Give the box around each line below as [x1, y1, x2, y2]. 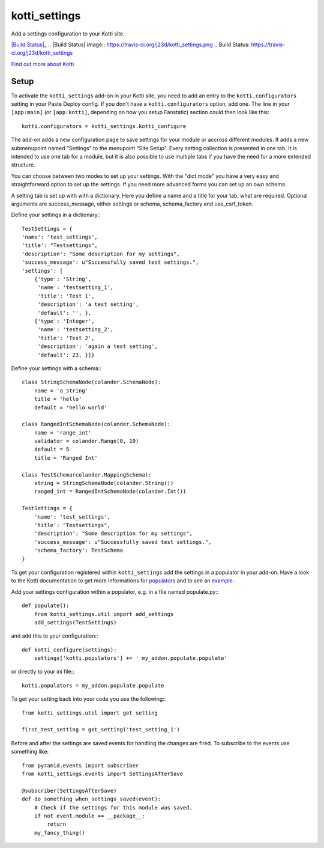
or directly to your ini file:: [11, 668, 75, 676]
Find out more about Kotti [11, 60, 74, 67]
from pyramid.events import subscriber [22, 762, 139, 769]
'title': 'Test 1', [37, 292, 95, 299]
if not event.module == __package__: [34, 812, 145, 819]
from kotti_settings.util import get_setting [22, 709, 158, 716]
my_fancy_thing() [34, 829, 85, 836]
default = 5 [34, 446, 70, 453]
